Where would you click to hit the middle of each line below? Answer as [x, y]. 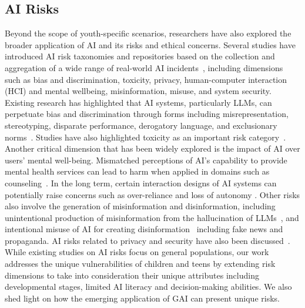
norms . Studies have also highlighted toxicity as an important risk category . [145, 137]
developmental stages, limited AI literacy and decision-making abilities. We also [148, 287]
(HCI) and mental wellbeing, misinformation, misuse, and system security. [138, 91]
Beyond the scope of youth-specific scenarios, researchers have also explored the [148, 33]
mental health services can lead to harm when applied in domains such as [137, 171]
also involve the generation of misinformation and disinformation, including [140, 206]
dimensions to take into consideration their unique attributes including [132, 275]
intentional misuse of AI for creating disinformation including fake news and [144, 229]
